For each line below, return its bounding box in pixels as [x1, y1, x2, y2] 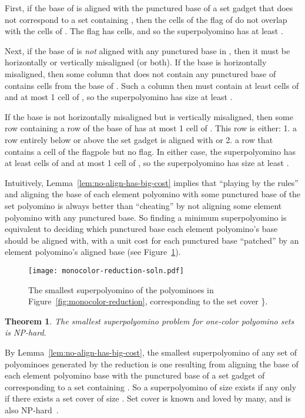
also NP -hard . [5, 403, 59, 416]
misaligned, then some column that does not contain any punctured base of [5, 67, 276, 79]
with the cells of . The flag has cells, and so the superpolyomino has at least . [5, 25, 283, 37]
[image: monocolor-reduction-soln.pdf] [28, 266, 184, 275]
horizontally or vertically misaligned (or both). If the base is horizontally [5, 56, 267, 68]
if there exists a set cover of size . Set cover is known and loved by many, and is [5, 392, 291, 404]
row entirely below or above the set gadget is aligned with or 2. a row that [5, 133, 273, 145]
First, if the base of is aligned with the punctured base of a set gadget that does [5, 2, 293, 14]
